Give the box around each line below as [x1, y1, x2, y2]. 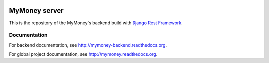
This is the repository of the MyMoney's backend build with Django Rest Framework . [9, 20, 183, 26]
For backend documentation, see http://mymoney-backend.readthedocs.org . [9, 42, 167, 48]
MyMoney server [9, 6, 64, 15]
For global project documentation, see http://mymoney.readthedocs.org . [9, 51, 158, 57]
